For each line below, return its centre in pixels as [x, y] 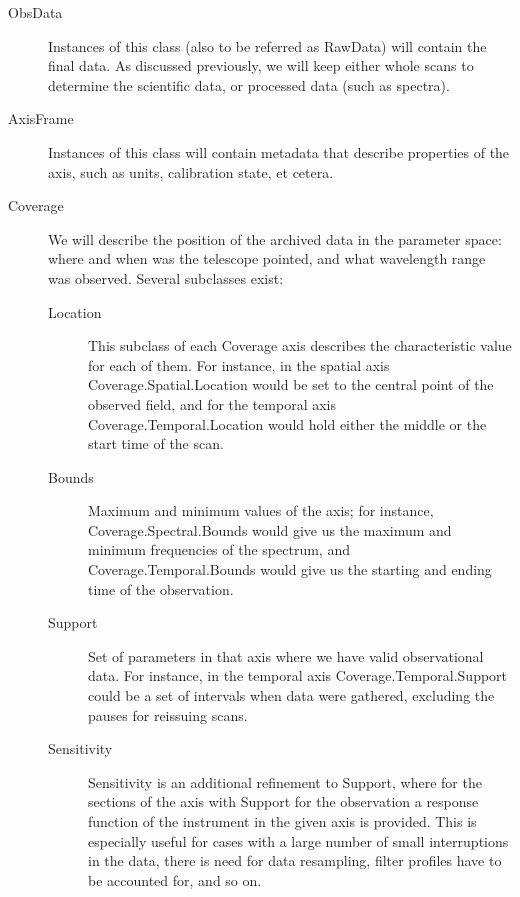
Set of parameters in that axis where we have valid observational [286, 655]
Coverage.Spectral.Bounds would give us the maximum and [270, 529]
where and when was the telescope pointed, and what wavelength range [267, 258]
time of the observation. [161, 588]
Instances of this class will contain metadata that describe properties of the [279, 151]
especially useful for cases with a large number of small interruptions [298, 840]
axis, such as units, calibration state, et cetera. [191, 171]
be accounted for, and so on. [175, 879]
